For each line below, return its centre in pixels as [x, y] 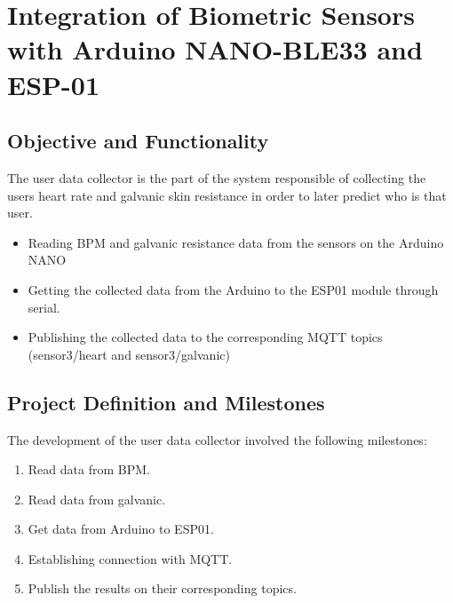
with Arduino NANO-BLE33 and [215, 49]
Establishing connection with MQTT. [130, 558]
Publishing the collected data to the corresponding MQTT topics [205, 337]
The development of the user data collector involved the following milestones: [217, 439]
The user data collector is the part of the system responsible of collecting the [217, 177]
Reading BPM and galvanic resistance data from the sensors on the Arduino [236, 242]
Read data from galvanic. [97, 499]
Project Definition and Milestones [166, 402]
